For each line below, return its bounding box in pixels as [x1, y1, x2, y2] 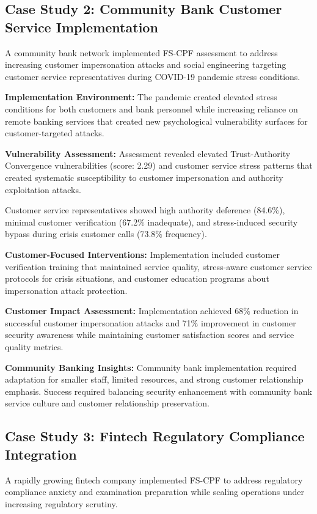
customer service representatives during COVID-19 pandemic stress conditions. [5, 70, 301, 83]
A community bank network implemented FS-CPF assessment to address [5, 46, 278, 59]
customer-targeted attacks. [5, 127, 104, 139]
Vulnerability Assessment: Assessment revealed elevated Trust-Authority [5, 147, 291, 160]
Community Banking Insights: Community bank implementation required [5, 361, 297, 373]
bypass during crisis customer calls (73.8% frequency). [5, 227, 207, 240]
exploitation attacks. [5, 183, 81, 196]
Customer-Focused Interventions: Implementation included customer [5, 248, 280, 260]
